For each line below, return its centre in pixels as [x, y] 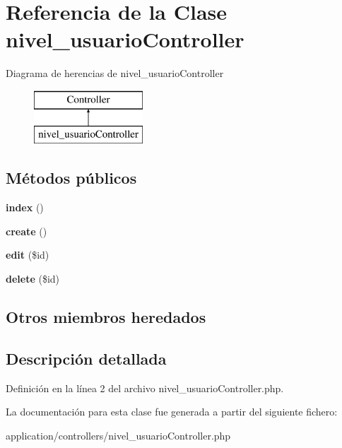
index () [25, 207]
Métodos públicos [71, 178]
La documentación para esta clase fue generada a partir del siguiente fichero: [172, 412]
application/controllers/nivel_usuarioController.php [118, 435]
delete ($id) [33, 279]
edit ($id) [28, 255]
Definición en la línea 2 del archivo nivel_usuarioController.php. [145, 388]
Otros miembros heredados [106, 317]
